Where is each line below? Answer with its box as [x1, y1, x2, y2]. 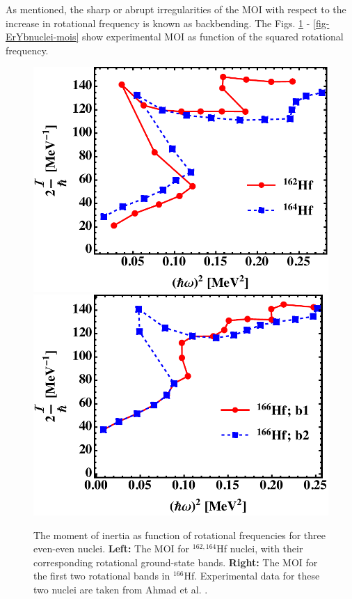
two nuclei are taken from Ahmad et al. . [33, 582, 208, 596]
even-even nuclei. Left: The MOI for [33, 541, 190, 556]
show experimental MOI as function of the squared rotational [81, 29, 344, 44]
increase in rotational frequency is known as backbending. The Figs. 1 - [6, 15, 310, 30]
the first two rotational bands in [33, 568, 170, 583]
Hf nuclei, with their [216, 541, 303, 556]
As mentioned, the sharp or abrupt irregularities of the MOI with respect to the [6, 2, 346, 16]
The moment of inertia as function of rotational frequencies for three [33, 527, 326, 542]
